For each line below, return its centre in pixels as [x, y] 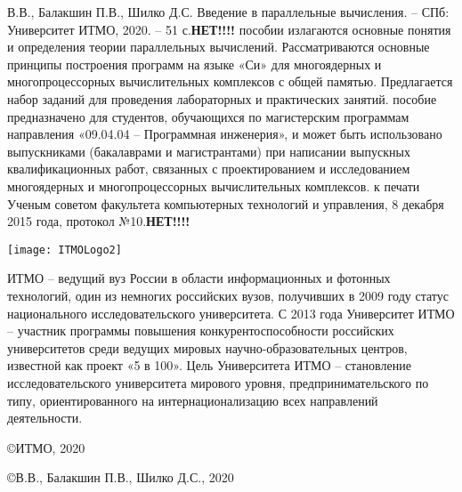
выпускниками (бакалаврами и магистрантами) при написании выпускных [209, 151]
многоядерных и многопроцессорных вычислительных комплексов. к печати [214, 186]
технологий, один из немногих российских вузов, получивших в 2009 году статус [228, 295]
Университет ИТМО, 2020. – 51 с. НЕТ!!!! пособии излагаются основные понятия [229, 29]
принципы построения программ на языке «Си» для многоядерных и [195, 64]
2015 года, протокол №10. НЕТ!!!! [99, 221]
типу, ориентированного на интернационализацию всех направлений [193, 400]
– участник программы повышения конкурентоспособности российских [201, 331]
